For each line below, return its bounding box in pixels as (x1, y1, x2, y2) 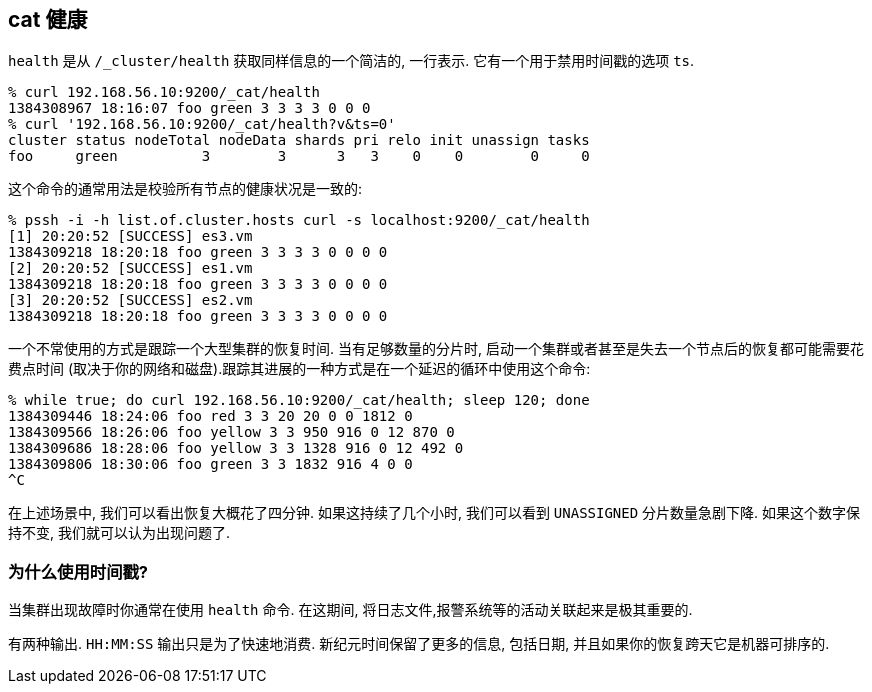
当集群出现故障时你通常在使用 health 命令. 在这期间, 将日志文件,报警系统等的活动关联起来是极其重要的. (8, 601, 693, 619)
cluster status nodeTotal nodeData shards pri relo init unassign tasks (8, 132, 590, 149)
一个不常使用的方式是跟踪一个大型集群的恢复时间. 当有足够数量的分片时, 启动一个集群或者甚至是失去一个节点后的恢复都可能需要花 (8, 340, 864, 358)
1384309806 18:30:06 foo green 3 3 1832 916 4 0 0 (8, 456, 413, 473)
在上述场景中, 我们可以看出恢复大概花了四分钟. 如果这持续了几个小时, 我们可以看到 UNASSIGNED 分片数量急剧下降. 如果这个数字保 (8, 504, 861, 522)
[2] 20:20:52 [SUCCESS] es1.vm (8, 260, 253, 277)
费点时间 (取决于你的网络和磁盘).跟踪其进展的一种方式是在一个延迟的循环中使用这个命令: (8, 360, 591, 378)
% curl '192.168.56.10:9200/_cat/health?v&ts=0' (8, 116, 396, 133)
